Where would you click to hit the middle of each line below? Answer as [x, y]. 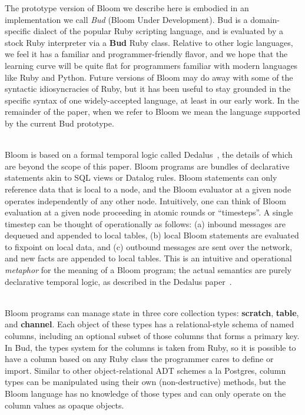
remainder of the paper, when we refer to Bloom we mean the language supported [153, 112]
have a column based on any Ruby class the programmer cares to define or [139, 359]
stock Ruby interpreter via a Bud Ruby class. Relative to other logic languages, [149, 42]
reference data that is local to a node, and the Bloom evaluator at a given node [148, 189]
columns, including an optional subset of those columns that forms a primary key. [152, 336]
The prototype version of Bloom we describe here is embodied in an [127, 8]
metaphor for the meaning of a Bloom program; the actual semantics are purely [148, 270]
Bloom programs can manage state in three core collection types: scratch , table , [152, 312]
